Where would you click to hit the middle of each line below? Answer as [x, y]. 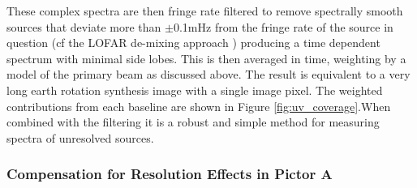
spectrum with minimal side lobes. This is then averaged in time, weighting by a [206, 58]
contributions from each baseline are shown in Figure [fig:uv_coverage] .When [199, 106]
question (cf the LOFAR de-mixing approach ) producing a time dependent [193, 43]
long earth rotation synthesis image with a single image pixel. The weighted [195, 90]
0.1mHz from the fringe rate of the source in [283, 26]
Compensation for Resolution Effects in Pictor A [170, 174]
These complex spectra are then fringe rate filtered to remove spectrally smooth [205, 11]
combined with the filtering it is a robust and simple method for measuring [193, 122]
